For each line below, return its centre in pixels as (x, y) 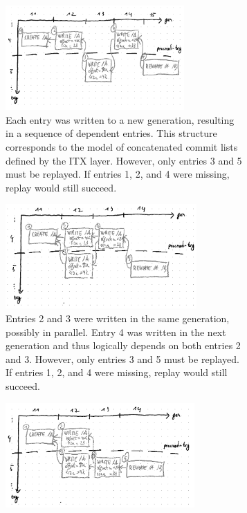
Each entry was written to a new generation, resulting (120, 119)
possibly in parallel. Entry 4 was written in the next (116, 332)
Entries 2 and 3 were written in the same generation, (118, 318)
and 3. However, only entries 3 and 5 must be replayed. (122, 358)
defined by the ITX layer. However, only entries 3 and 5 (124, 160)
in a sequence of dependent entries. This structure (111, 133)
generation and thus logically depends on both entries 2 (123, 345)
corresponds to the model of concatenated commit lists (122, 146)
